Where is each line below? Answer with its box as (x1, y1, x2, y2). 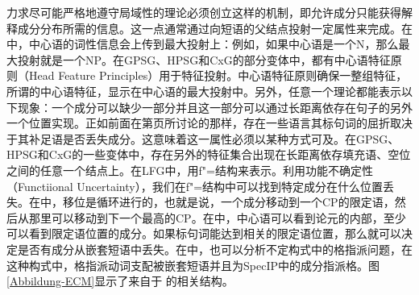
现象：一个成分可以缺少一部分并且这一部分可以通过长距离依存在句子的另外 (17, 98, 413, 115)
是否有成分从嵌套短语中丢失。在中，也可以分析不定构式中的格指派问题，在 (17, 240, 413, 257)
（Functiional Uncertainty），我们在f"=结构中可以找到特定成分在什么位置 (6, 177, 384, 194)
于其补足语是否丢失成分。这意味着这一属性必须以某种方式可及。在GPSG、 (6, 130, 400, 147)
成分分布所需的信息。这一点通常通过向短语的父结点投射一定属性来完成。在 (17, 19, 413, 36)
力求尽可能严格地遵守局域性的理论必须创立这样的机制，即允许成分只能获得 (6, 4, 401, 20)
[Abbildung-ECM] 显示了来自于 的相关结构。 (6, 272, 234, 289)
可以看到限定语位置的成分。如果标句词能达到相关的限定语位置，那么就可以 (6, 225, 401, 242)
